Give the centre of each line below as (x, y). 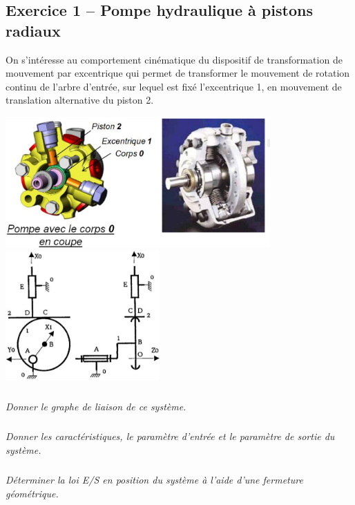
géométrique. (32, 493)
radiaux (33, 30)
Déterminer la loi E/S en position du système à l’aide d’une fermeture (154, 479)
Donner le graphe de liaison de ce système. (96, 407)
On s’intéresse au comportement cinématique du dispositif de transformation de (174, 59)
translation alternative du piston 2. (80, 100)
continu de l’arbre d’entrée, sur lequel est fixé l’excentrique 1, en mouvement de (174, 86)
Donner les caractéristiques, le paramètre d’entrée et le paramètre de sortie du (170, 436)
